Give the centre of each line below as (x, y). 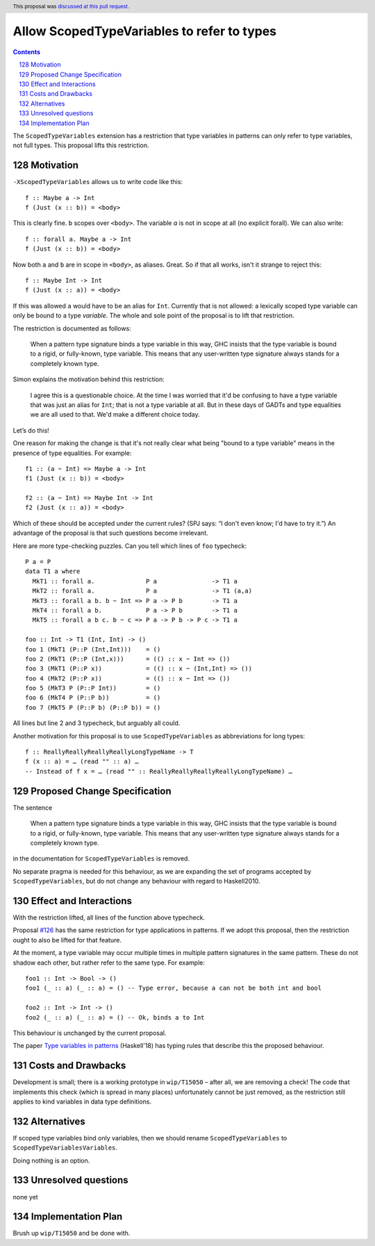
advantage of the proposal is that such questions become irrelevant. (110, 533)
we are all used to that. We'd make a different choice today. (115, 415)
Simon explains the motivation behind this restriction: (89, 379)
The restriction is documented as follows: (72, 328)
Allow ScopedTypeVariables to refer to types (145, 32)
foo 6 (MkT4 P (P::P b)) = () (93, 698)
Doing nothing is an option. (51, 1161)
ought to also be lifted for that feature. (67, 940)
